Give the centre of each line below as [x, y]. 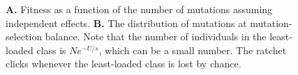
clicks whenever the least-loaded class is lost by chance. [124, 64]
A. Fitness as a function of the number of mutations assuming [139, 9]
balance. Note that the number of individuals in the [156, 36]
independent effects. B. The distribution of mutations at [126, 23]
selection [24, 36]
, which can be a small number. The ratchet [193, 50]
